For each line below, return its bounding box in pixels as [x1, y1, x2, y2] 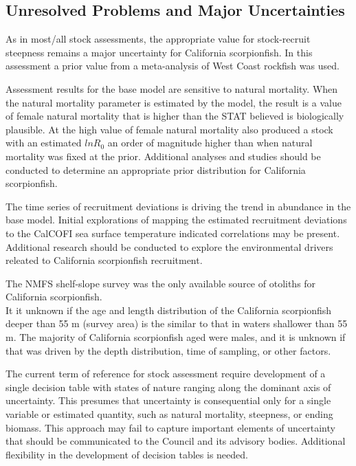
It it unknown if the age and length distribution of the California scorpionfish [5, 302, 332, 317]
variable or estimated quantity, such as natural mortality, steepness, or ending [5, 407, 333, 421]
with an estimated [5, 135, 82, 150]
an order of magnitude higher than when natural [107, 135, 313, 150]
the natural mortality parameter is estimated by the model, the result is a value [5, 95, 342, 109]
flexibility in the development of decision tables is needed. [5, 447, 248, 461]
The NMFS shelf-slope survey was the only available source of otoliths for [5, 276, 316, 290]
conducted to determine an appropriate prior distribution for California [5, 162, 306, 177]
